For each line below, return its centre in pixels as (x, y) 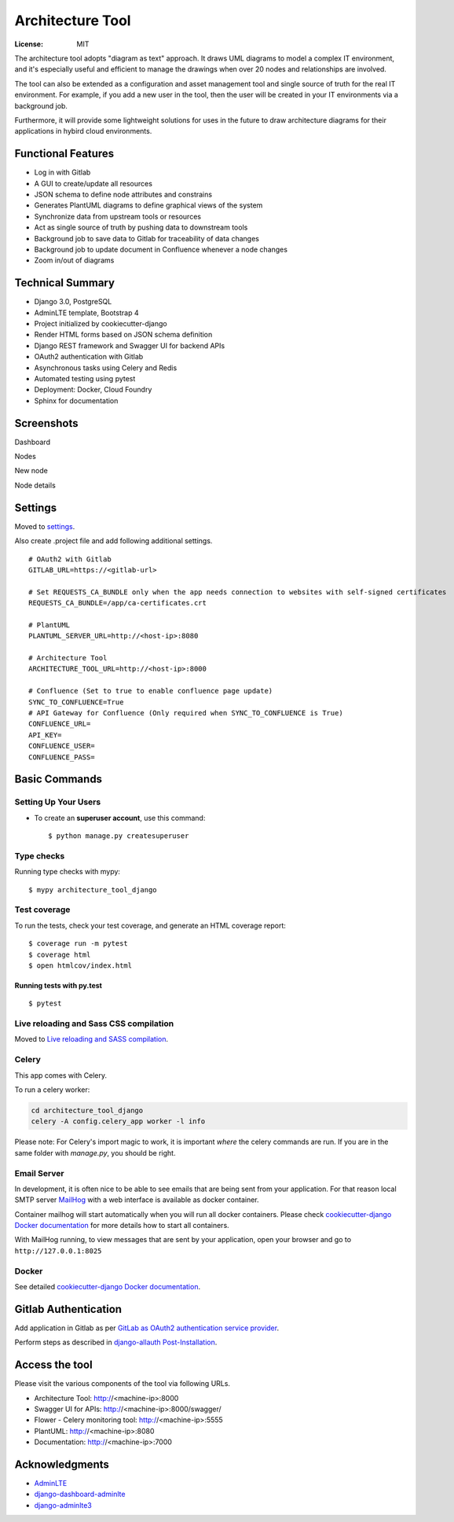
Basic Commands (58, 779)
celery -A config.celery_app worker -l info (118, 1121)
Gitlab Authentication (68, 1309)
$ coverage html (60, 954)
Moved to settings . (45, 526)
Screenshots (46, 423)
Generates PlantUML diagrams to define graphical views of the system (148, 205)
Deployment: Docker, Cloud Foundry (93, 390)
